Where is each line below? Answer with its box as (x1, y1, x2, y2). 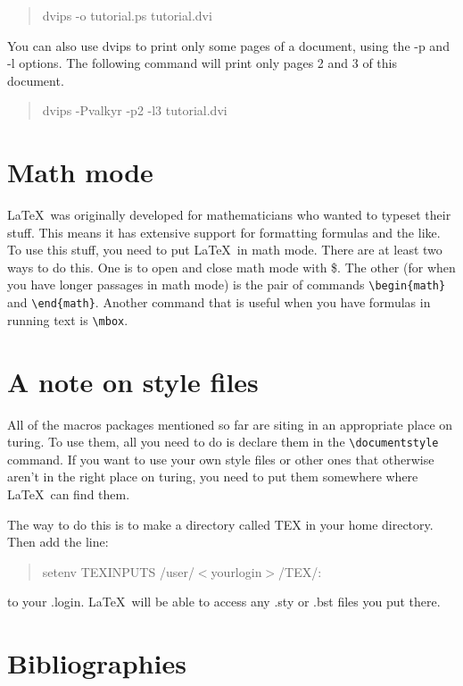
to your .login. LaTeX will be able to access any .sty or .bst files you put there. (7, 592, 441, 611)
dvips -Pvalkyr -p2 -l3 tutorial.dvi (42, 101, 227, 120)
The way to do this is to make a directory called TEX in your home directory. (7, 514, 434, 533)
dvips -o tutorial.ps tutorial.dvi (42, 6, 212, 24)
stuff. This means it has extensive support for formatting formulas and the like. (7, 222, 441, 241)
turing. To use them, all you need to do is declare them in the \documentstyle (7, 432, 439, 451)
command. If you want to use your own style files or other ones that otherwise (7, 449, 434, 468)
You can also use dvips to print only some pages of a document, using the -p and (7, 36, 450, 54)
